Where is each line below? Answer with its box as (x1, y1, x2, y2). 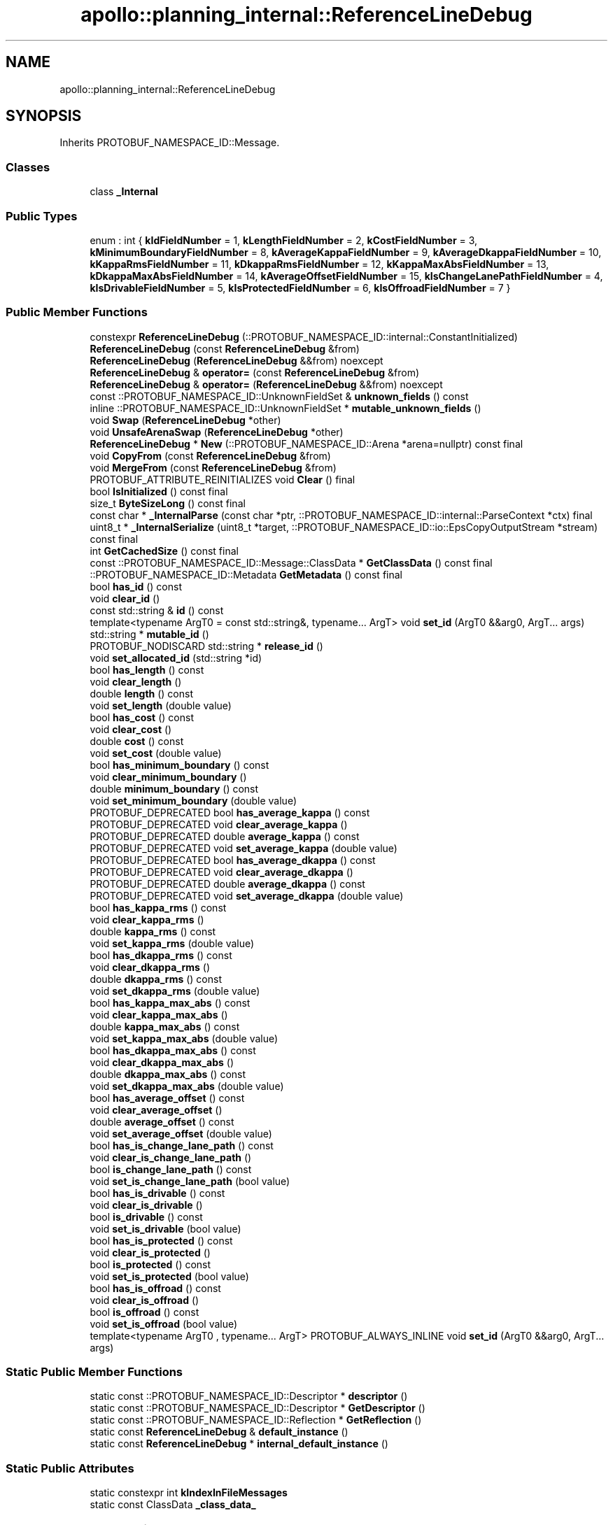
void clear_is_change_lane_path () (90, 1151, 252, 1163)
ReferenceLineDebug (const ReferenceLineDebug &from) (90, 342, 360, 355)
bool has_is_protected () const (90, 1234, 233, 1247)
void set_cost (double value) (90, 746, 222, 759)
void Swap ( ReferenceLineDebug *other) (90, 413, 281, 426)
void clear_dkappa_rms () (90, 960, 210, 973)
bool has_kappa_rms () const (90, 901, 227, 914)
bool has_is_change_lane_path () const (90, 1139, 274, 1151)
